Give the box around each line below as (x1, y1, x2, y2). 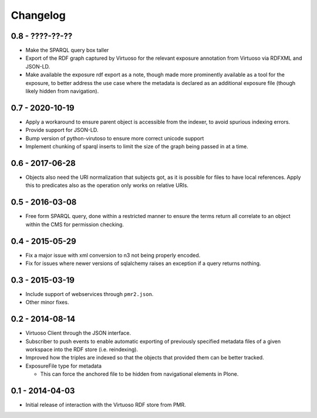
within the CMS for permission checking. (25, 220, 124, 228)
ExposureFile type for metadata (25, 362, 102, 369)
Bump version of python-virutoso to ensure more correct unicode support (25, 135, 204, 142)
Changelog (11, 9, 66, 22)
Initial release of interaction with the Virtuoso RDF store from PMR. (25, 402, 186, 409)
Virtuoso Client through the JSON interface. (25, 329, 131, 337)
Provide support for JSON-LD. (25, 127, 99, 134)
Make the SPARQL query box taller (25, 47, 109, 54)
